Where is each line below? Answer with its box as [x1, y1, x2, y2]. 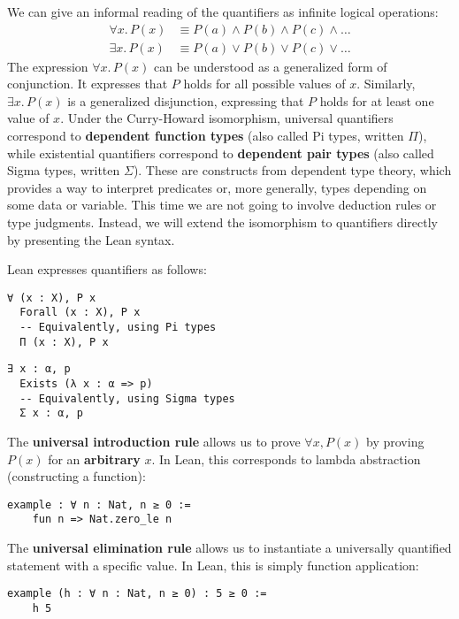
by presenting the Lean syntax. [7, 230, 175, 248]
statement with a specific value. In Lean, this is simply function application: [7, 555, 419, 574]
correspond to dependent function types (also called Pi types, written [7, 126, 404, 145]
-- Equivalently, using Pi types [19, 321, 217, 334]
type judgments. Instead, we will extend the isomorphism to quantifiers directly [7, 213, 439, 231]
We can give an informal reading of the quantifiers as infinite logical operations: [7, 3, 439, 20]
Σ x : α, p [19, 407, 83, 420]
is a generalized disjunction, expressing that [67, 91, 304, 110]
